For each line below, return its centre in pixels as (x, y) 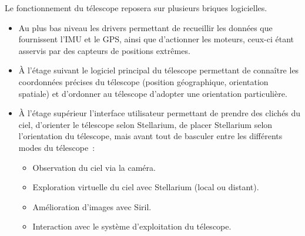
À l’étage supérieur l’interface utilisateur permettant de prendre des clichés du (160, 113)
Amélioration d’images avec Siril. (92, 206)
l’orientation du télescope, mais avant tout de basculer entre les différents (150, 136)
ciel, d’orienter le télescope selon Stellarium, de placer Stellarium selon (145, 124)
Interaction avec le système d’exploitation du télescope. (132, 226)
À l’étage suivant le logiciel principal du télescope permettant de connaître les (159, 70)
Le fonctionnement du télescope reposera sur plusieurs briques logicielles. (136, 8)
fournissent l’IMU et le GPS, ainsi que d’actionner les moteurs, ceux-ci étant (156, 39)
